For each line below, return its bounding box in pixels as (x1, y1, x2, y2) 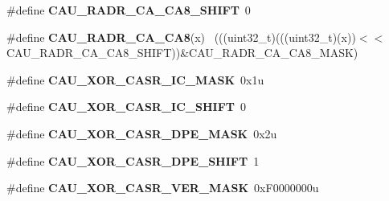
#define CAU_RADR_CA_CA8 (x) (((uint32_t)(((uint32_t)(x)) (6, 28, 356, 45)
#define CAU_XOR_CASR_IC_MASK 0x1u (6, 71, 264, 88)
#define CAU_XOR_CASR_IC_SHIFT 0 (6, 98, 246, 115)
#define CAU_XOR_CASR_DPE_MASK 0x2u (6, 125, 277, 142)
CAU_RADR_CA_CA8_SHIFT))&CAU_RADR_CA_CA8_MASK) (6, 44, 358, 61)
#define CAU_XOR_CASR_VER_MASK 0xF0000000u (6, 179, 319, 196)
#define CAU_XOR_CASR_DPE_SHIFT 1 (6, 152, 260, 169)
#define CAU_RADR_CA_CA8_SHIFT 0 (6, 2, 251, 18)
